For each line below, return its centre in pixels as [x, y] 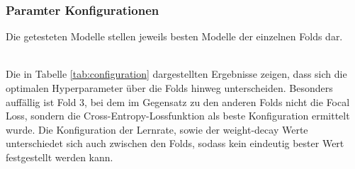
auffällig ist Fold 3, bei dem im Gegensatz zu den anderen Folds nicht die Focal [178, 101]
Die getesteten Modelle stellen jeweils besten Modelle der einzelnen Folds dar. [174, 36]
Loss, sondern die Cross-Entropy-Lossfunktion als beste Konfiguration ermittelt [178, 116]
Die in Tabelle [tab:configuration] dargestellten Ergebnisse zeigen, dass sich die [176, 74]
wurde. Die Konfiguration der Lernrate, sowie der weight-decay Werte [157, 129]
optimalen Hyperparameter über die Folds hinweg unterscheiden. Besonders [169, 88]
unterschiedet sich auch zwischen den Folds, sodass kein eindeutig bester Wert [175, 143]
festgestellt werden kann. [60, 157]
